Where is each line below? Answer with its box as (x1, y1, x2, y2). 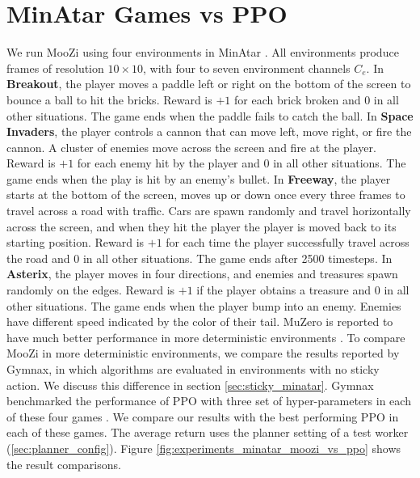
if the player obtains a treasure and (196, 281, 372, 298)
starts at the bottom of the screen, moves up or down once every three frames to (6, 186, 405, 203)
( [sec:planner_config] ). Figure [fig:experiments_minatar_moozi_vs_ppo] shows (6, 439, 401, 456)
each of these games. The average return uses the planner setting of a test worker (6, 424, 409, 441)
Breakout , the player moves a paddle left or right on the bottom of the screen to (6, 75, 411, 92)
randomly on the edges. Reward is (6, 281, 175, 298)
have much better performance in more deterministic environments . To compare (6, 328, 405, 345)
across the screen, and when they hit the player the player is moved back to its (6, 218, 397, 235)
